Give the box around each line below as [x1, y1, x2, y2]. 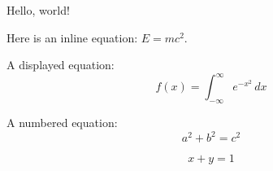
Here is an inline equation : [6, 28, 138, 46]
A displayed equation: [6, 56, 115, 73]
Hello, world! [6, 2, 70, 18]
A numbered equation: [6, 114, 118, 131]
